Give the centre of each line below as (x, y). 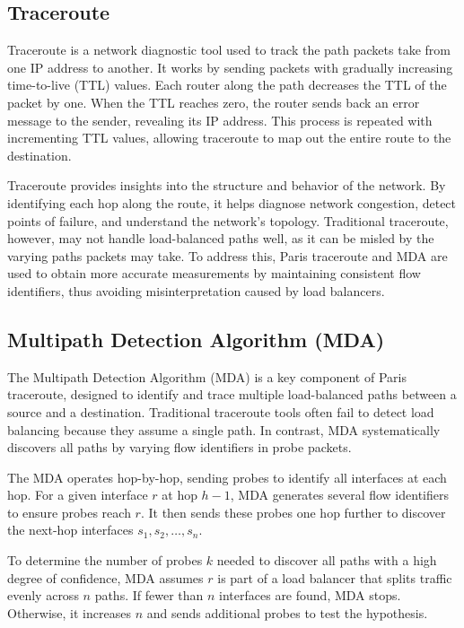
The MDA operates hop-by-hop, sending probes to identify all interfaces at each (227, 477)
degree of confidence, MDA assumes (105, 577)
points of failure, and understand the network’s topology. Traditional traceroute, (228, 220)
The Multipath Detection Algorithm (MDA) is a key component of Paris (207, 376)
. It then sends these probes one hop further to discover (293, 512)
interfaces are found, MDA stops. (310, 595)
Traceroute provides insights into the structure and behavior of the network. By (227, 185)
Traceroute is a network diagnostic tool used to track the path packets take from (229, 50)
